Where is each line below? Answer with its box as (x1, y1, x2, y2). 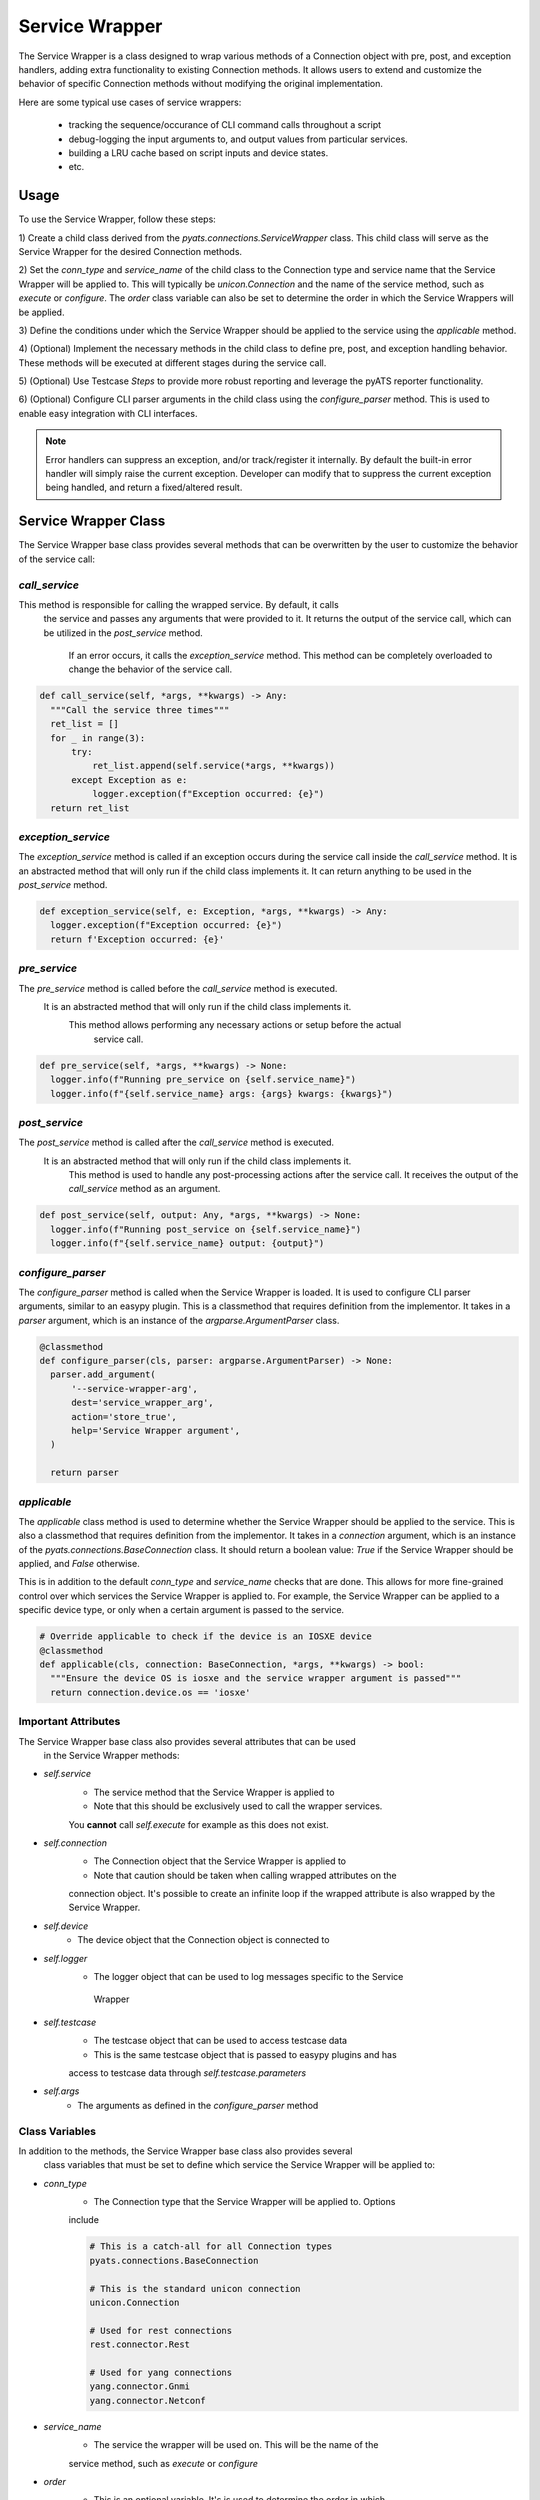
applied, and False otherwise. (18, 1558, 140, 1570)
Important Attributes (18, 1715, 121, 1729)
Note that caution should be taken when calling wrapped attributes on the (93, 1869, 397, 1881)
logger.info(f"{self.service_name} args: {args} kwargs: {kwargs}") (50, 1088, 394, 1099)
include (68, 2214, 100, 2226)
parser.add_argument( (50, 1369, 157, 1380)
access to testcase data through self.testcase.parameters (68, 2066, 307, 2079)
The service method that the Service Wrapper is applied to (93, 1786, 335, 1798)
